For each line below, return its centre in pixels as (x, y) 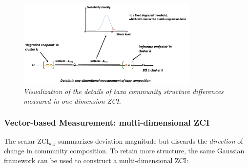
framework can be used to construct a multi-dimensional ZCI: (96, 160)
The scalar (20, 140)
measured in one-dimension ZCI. (72, 101)
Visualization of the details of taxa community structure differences (124, 91)
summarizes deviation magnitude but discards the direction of (151, 140)
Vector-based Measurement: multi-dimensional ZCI (107, 122)
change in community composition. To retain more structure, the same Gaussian (124, 151)
